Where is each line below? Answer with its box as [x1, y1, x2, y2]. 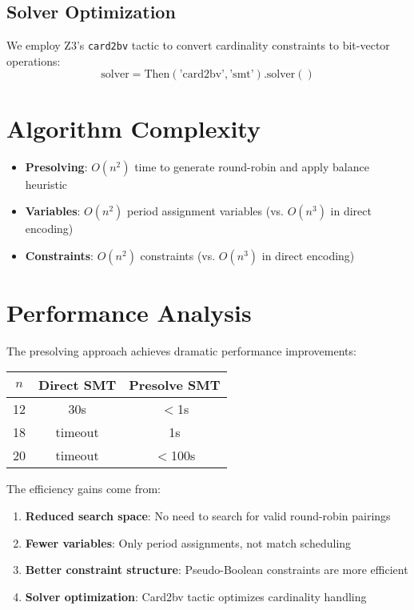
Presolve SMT [129, 375, 221, 395]
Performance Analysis [6, 295, 252, 328]
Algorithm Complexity [6, 111, 261, 144]
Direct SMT [38, 375, 117, 395]
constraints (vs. [140, 247, 216, 263]
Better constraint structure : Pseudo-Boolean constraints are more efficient [25, 561, 408, 578]
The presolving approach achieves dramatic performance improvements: [6, 342, 356, 359]
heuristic [25, 175, 68, 192]
